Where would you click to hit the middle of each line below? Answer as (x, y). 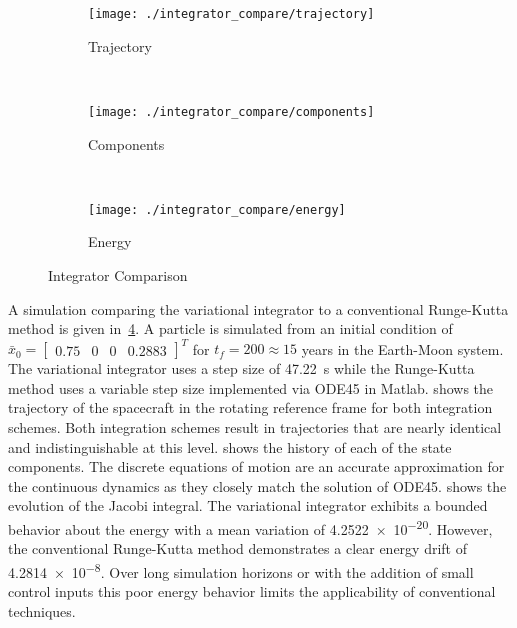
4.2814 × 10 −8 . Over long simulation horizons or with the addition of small (241, 570)
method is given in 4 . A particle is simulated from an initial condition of (230, 328)
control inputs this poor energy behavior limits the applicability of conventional (252, 591)
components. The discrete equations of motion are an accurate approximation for (256, 466)
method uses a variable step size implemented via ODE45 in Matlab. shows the (251, 387)
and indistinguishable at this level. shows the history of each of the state (230, 446)
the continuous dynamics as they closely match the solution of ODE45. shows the (257, 485)
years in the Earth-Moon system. (402, 348)
